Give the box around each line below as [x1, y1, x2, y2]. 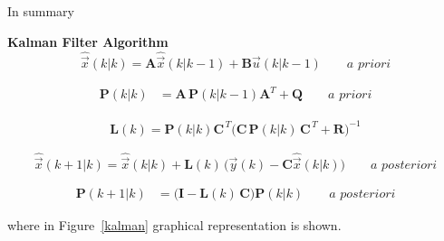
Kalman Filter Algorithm [7, 32, 169, 51]
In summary [7, 2, 75, 20]
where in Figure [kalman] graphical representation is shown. [7, 216, 342, 235]
